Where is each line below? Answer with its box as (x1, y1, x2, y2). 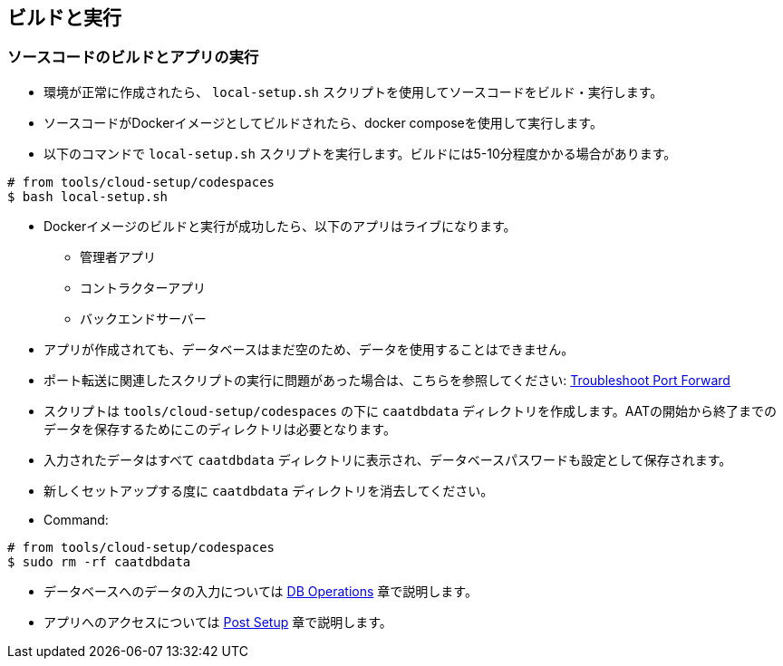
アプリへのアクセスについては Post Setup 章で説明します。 (43, 613, 392, 630)
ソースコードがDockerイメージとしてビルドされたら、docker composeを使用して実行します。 (43, 114, 603, 130)
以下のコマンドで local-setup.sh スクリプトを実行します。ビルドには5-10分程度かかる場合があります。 (43, 145, 677, 161)
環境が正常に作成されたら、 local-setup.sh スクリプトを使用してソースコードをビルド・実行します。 (43, 83, 663, 100)
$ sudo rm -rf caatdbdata (7, 554, 191, 569)
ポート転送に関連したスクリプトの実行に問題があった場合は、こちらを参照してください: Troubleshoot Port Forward (43, 372, 730, 388)
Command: (43, 511, 109, 527)
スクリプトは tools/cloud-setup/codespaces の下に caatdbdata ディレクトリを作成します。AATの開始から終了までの (43, 402, 778, 419)
